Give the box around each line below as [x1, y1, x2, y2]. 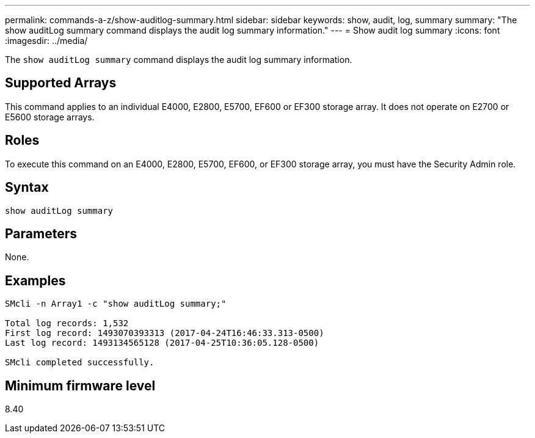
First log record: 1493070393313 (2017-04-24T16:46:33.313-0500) [5, 328, 324, 338]
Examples [5, 272, 66, 288]
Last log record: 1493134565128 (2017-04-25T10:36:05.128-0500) [5, 338, 319, 348]
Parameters [5, 225, 77, 241]
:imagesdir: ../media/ [5, 35, 88, 46]
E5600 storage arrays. [5, 111, 95, 122]
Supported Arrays [5, 75, 117, 91]
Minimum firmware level [5, 378, 156, 393]
